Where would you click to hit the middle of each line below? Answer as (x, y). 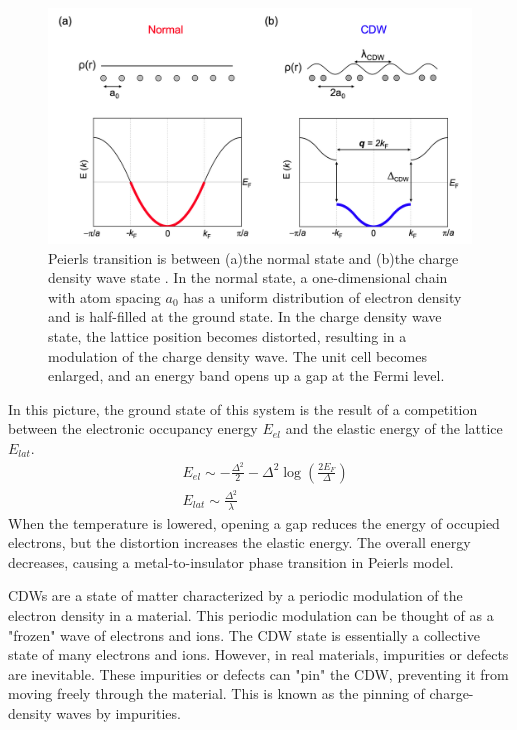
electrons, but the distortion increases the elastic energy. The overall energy (239, 542)
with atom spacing (104, 296)
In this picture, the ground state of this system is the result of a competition (243, 408)
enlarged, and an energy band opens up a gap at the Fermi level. (246, 375)
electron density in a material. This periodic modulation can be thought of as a (251, 614)
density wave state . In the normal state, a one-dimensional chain (248, 277)
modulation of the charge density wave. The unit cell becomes (237, 355)
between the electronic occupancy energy (133, 428)
